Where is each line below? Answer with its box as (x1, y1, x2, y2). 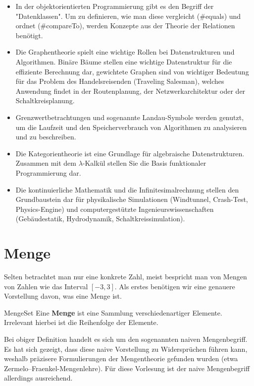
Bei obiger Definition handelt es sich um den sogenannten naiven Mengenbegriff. (4, 333, 248, 344)
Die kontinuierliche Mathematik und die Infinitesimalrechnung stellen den (15, 184, 239, 194)
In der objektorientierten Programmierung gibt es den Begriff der (15, 1, 214, 11)
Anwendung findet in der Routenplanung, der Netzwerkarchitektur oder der (15, 85, 246, 96)
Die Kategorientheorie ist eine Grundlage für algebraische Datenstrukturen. (15, 148, 245, 158)
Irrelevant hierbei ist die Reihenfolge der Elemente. (4, 317, 158, 327)
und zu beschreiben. (15, 131, 76, 142)
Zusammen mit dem (15, 158, 76, 168)
